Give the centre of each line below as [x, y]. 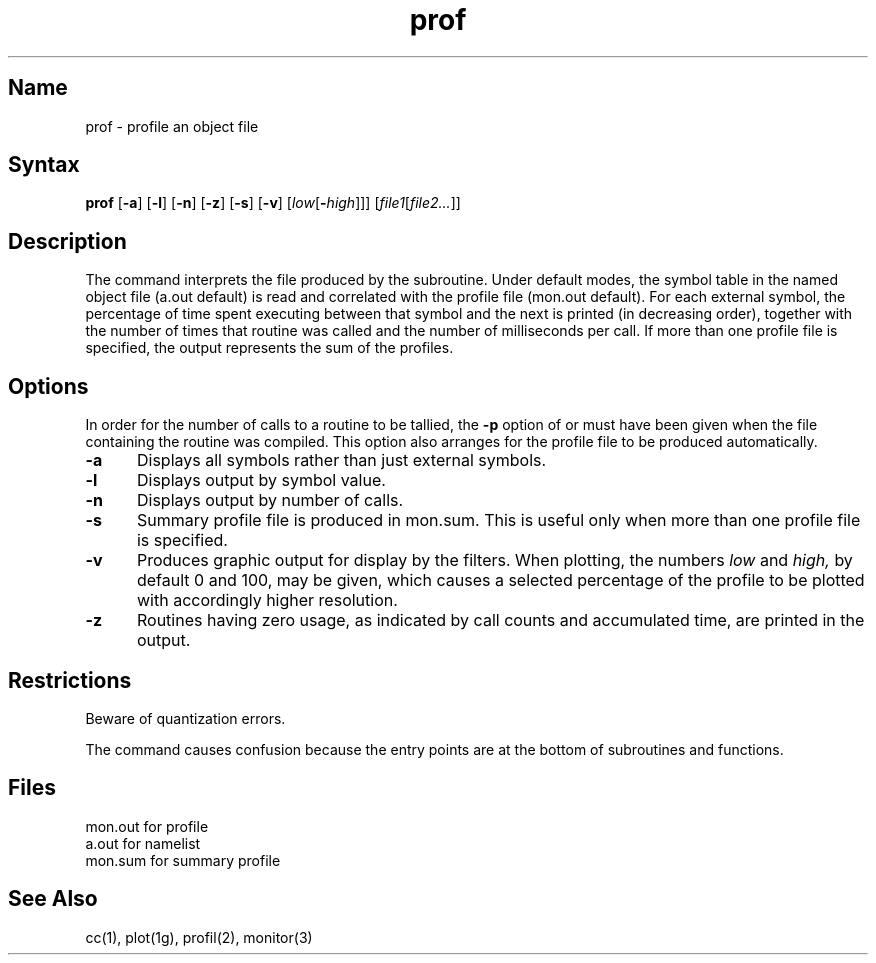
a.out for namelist [143, 843]
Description [67, 241]
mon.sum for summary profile [183, 860]
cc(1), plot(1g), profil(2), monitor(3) [199, 937]
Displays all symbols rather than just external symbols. [341, 460]
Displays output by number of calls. [270, 500]
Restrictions [70, 680]
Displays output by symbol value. [261, 480]
